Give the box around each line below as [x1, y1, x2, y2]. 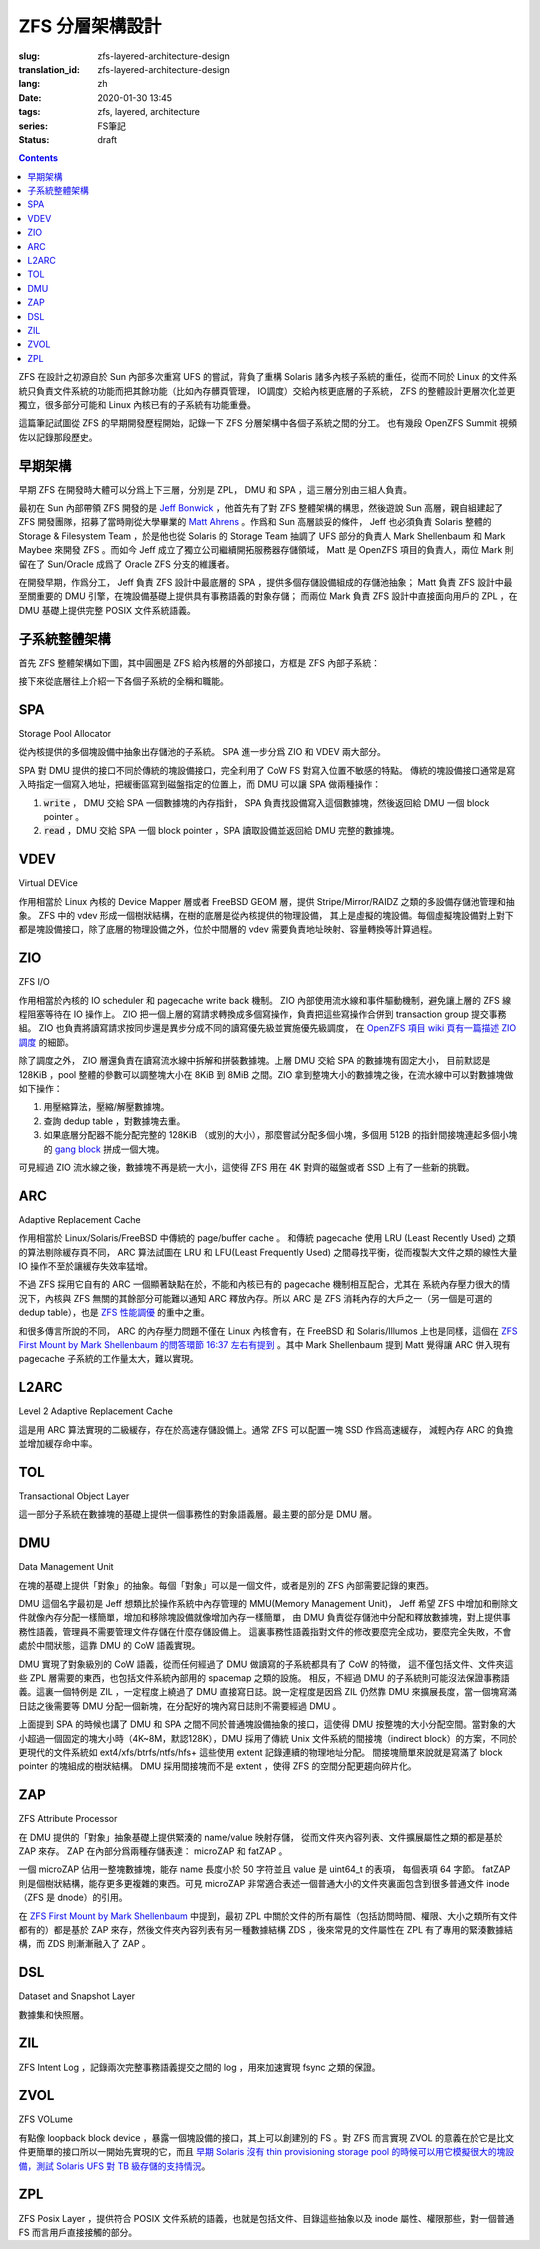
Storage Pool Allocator [18, 727, 112, 739]
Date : [18, 91, 42, 104]
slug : [18, 50, 40, 62]
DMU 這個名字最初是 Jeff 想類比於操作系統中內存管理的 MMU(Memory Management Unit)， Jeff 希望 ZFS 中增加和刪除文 [18, 1598, 519, 1610]
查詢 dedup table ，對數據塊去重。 [43, 1115, 186, 1127]
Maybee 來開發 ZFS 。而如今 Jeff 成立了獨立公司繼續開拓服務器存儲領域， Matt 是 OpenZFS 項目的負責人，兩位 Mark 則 [18, 544, 514, 556]
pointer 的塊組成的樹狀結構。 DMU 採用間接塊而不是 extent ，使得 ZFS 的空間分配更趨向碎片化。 [18, 1760, 417, 1772]
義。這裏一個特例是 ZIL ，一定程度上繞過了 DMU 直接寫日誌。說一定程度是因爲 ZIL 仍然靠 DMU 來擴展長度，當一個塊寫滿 [18, 1686, 517, 1698]
